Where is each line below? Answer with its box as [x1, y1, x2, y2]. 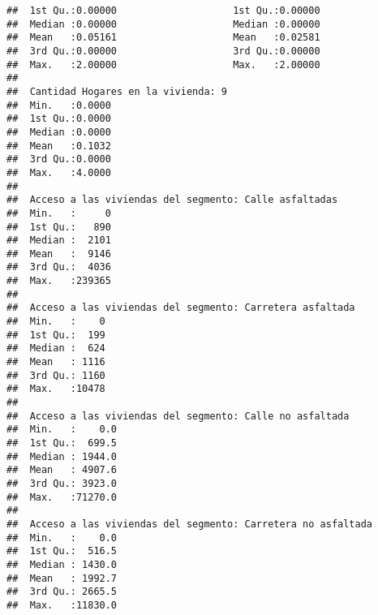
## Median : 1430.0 [6, 558, 118, 570]
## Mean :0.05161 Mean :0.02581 [6, 32, 320, 44]
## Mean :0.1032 [6, 140, 111, 152]
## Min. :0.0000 [6, 99, 111, 111]
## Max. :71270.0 [6, 491, 118, 503]
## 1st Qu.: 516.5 [6, 545, 118, 557]
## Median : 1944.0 [6, 450, 118, 462]
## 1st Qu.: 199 [6, 329, 105, 341]
